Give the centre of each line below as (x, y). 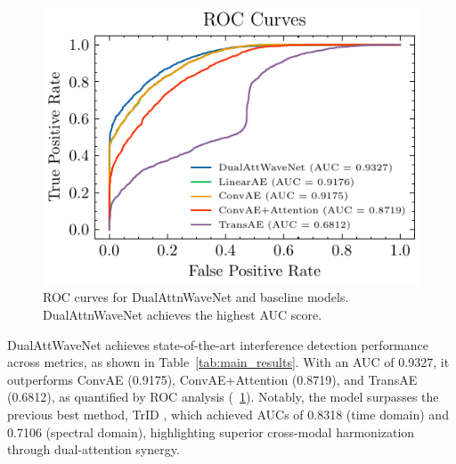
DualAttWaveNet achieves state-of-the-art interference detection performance (218, 344)
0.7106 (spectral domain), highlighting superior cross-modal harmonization (211, 431)
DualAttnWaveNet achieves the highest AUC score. (183, 314)
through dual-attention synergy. (94, 449)
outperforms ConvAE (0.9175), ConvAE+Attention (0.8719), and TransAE (212, 379)
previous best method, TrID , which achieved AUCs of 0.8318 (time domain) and (228, 414)
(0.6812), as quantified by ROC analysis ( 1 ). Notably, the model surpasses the (223, 397)
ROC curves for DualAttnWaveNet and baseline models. (196, 297)
